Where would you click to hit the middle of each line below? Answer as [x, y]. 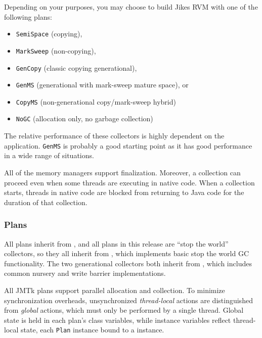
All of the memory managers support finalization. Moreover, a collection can [122, 172]
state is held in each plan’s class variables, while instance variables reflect [118, 320]
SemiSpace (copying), [49, 34]
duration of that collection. [46, 202]
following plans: [28, 16]
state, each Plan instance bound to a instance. [93, 330]
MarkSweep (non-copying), [56, 50]
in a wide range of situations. [49, 155]
